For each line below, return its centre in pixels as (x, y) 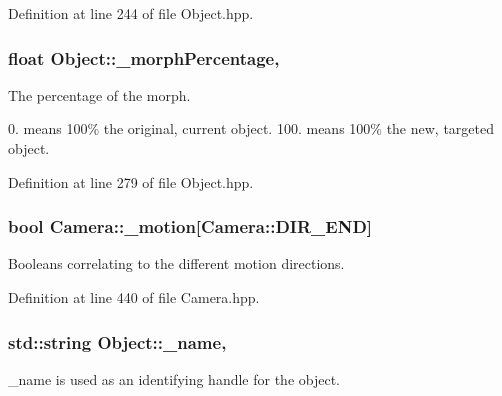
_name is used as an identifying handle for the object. (174, 378)
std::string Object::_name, (117, 341)
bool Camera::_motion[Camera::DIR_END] (190, 226)
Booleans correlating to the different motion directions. (176, 263)
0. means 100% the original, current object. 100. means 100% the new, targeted (251, 128)
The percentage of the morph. (99, 94)
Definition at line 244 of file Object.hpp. (131, 13)
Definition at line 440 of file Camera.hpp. (134, 297)
